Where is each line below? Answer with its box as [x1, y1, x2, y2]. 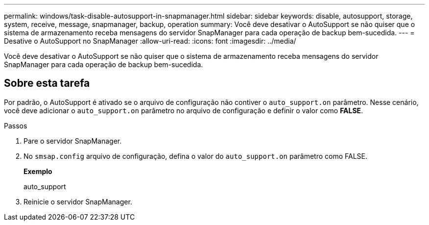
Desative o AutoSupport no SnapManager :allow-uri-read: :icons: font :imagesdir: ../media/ [4, 37, 296, 45]
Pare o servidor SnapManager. [24, 136, 122, 145]
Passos [4, 121, 27, 130]
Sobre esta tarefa [4, 77, 90, 90]
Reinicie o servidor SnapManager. [24, 197, 132, 206]
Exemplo [24, 167, 52, 175]
